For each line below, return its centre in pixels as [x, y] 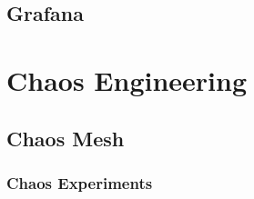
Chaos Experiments [80, 182]
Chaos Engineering [127, 80]
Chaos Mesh [66, 138]
